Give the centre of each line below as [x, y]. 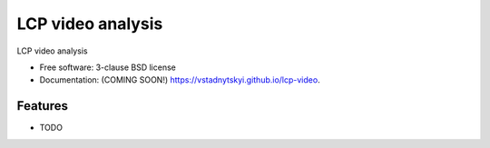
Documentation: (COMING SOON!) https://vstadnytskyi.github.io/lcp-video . [180, 80]
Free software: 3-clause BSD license [108, 67]
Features [42, 106]
